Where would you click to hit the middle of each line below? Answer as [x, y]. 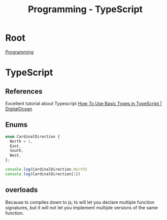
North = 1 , [21, 141]
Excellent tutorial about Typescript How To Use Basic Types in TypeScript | [83, 103]
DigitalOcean [19, 109]
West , [16, 155]
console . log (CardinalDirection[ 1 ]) [43, 174]
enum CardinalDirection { [32, 136]
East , [16, 146]
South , [17, 151]
